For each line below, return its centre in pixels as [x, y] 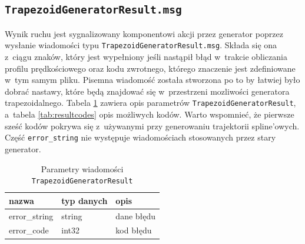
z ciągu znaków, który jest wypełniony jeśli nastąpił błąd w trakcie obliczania [146, 57]
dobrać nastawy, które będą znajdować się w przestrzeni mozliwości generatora [147, 91]
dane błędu [136, 215]
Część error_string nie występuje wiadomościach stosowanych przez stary [140, 137]
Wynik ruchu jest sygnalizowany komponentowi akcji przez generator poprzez [144, 33]
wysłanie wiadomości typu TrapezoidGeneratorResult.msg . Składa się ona [141, 45]
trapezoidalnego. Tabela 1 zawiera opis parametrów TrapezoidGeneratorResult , [150, 103]
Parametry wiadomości [82, 168]
